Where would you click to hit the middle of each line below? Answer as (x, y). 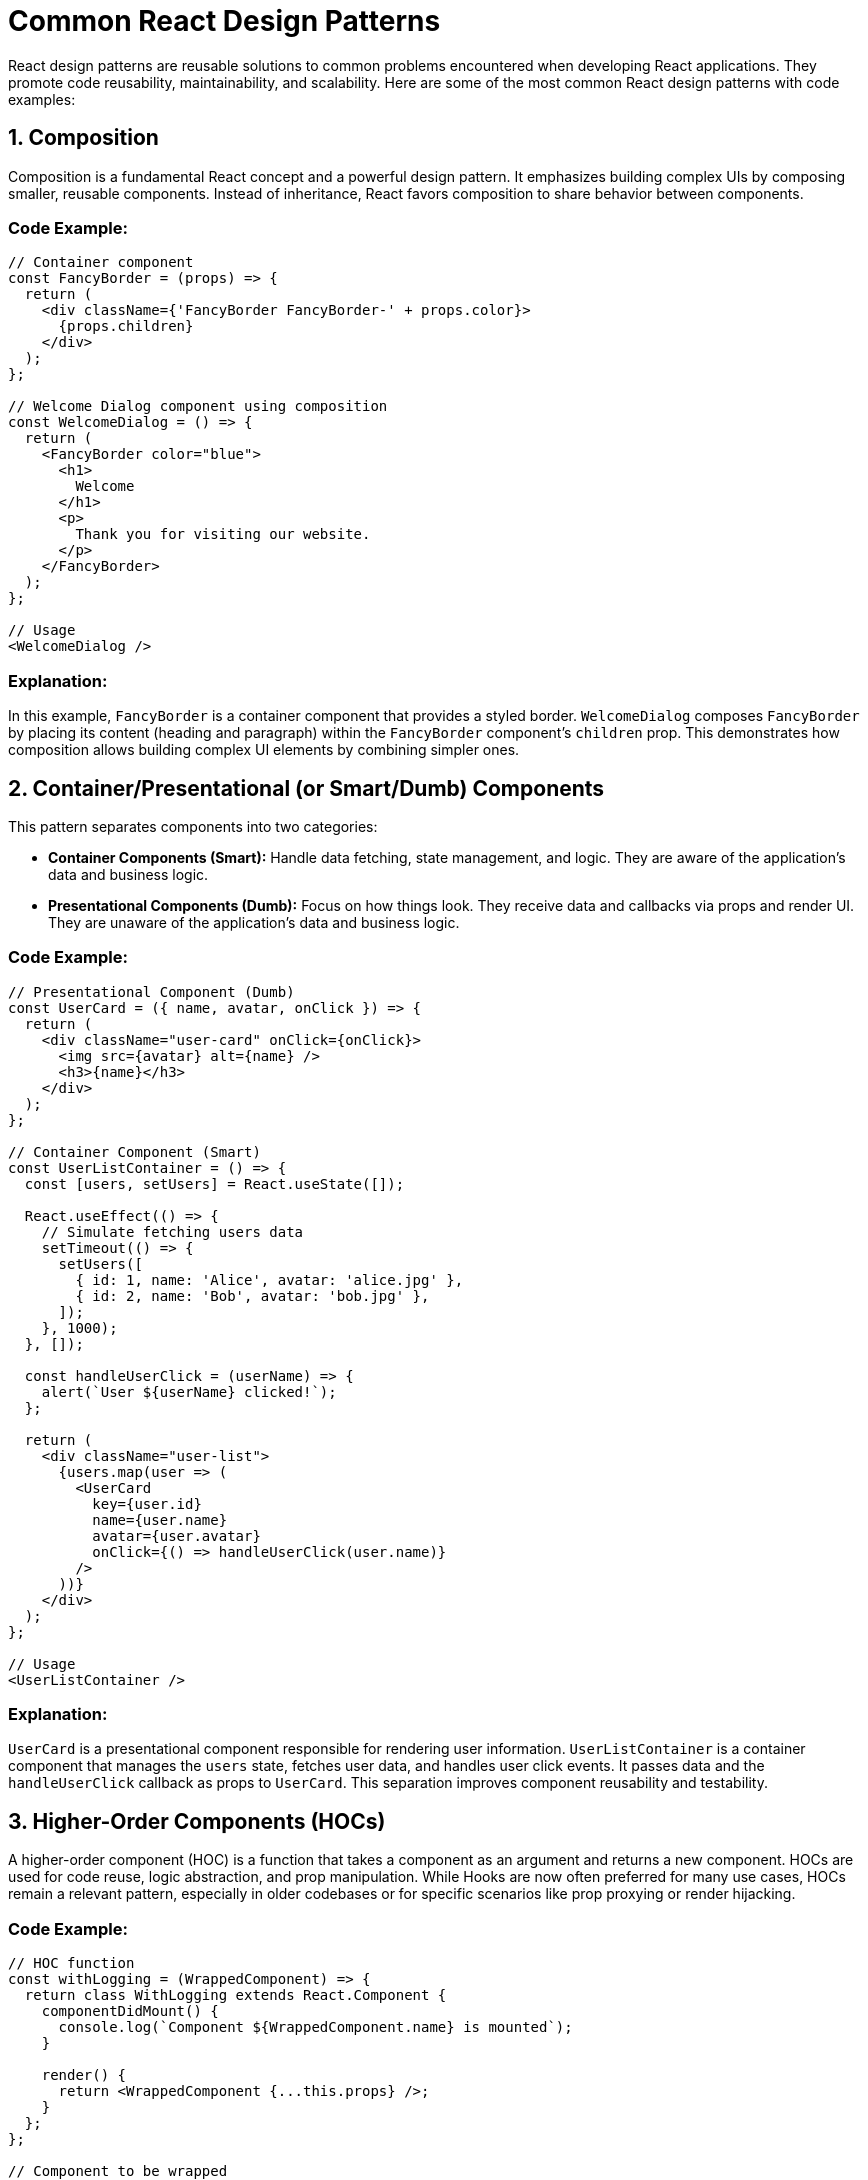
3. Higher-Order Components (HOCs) (197, 1821)
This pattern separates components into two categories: (193, 826)
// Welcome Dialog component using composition (198, 406)
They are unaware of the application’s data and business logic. (254, 922)
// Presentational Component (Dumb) (151, 991)
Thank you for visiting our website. (223, 534)
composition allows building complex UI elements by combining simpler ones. (264, 750)
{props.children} (126, 326)
